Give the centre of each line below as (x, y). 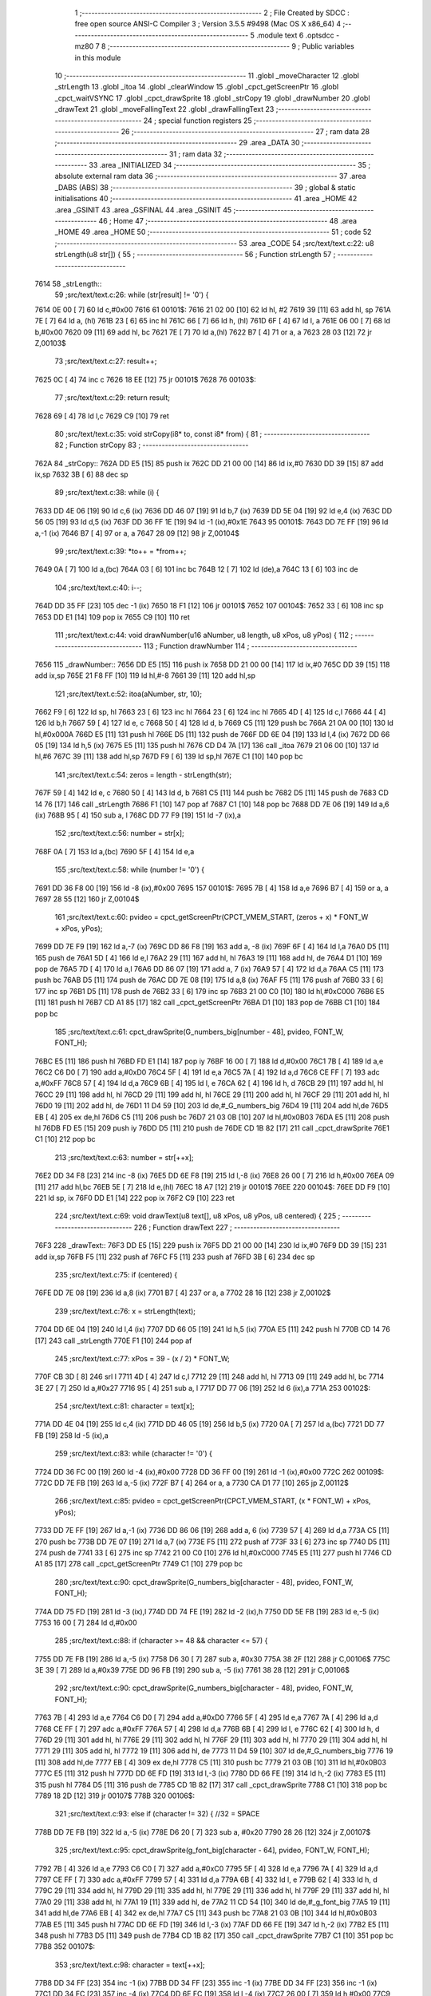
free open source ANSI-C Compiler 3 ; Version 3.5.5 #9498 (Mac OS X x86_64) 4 (208, 24)
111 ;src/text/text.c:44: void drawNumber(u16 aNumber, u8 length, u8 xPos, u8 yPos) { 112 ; (204, 635)
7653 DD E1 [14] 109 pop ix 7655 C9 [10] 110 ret (113, 617)
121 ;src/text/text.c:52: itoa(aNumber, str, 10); (129, 694)
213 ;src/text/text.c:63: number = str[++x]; (124, 1157)
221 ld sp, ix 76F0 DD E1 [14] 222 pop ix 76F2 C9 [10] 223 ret (135, 1198)
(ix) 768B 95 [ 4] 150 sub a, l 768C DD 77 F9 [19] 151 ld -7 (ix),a (138, 815)
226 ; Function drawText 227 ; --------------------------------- (237, 1227)
